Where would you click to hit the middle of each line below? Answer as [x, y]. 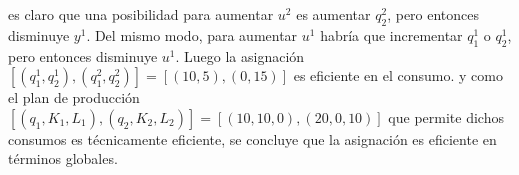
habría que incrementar [391, 34]
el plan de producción [74, 97]
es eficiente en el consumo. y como [398, 75]
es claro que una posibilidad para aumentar [141, 14]
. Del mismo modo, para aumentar [192, 34]
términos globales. [63, 158]
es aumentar [333, 14]
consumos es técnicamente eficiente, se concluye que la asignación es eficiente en [252, 138]
